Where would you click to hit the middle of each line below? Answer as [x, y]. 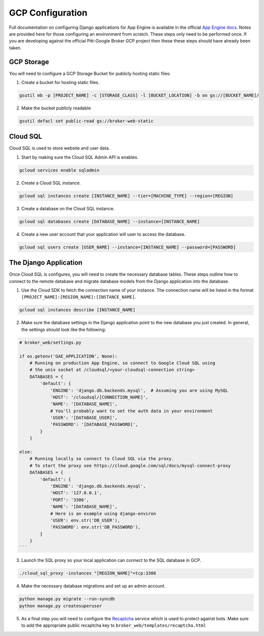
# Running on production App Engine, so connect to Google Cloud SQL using [122, 363]
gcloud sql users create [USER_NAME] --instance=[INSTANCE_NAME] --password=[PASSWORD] [128, 247]
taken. [15, 48]
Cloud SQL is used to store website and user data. [59, 148]
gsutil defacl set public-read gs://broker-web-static [86, 121]
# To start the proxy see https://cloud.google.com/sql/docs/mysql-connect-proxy [130, 465]
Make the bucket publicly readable [56, 108]
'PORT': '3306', [70, 500]
